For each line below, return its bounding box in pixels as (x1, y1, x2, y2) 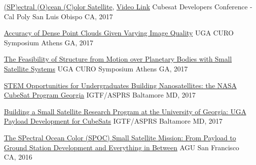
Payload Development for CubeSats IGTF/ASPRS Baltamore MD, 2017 (4, 116, 223, 126)
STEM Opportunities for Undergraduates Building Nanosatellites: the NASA (4, 80, 237, 90)
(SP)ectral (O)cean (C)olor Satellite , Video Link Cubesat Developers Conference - (4, 1, 253, 11)
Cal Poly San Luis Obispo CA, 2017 (4, 11, 113, 21)
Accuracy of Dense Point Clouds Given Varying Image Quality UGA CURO (4, 28, 234, 38)
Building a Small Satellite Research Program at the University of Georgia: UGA (4, 106, 247, 116)
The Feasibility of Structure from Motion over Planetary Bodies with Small (4, 54, 232, 64)
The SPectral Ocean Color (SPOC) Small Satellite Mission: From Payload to (4, 132, 236, 142)
